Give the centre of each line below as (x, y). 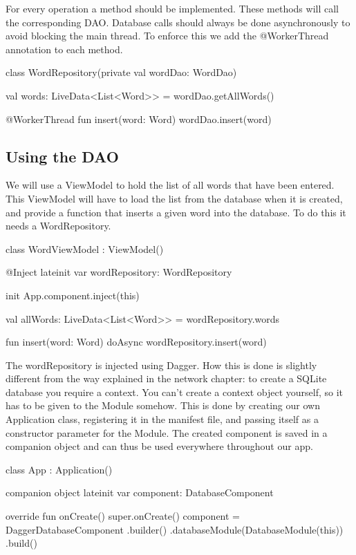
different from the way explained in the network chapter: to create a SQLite (166, 378)
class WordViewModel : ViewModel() (85, 248)
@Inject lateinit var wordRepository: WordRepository (119, 272)
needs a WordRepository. (58, 226)
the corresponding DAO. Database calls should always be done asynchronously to (178, 22)
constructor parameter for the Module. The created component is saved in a (167, 432)
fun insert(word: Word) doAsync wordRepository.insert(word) (136, 342)
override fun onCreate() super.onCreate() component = (123, 516)
